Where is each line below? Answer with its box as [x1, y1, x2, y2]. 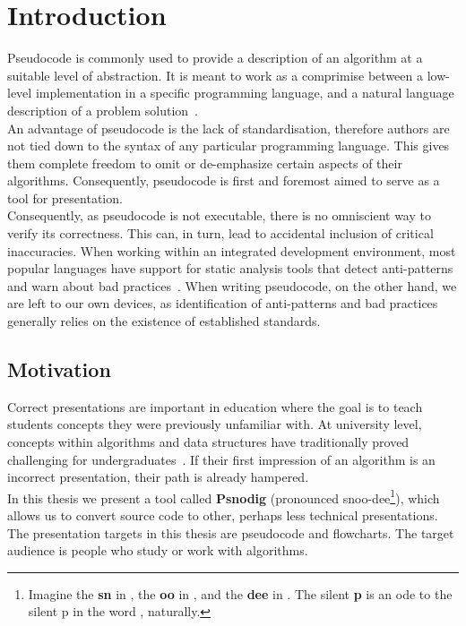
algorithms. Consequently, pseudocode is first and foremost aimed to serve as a [7, 171, 440, 190]
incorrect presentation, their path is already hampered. [7, 467, 309, 486]
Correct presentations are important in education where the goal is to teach [7, 397, 423, 416]
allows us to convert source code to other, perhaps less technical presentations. [7, 506, 438, 525]
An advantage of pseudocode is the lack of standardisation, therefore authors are [7, 118, 450, 137]
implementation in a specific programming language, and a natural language [35, 83, 454, 102]
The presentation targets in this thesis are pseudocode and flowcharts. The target [7, 523, 454, 542]
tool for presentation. [7, 188, 123, 207]
